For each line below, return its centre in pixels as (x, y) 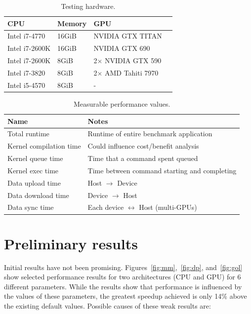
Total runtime (28, 134)
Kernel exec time (33, 170)
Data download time (38, 195)
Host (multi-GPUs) (168, 207)
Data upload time (34, 182)
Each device (106, 207)
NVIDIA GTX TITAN (128, 36)
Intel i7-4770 (26, 36)
